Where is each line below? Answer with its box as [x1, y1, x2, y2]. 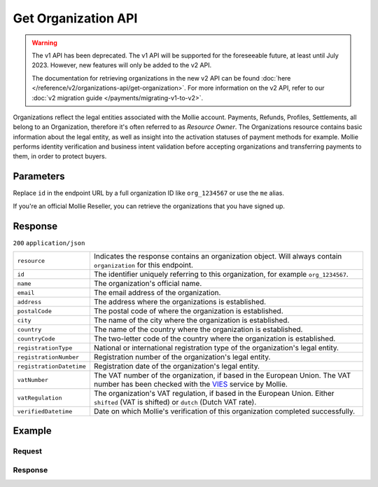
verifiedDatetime [17, 407, 73, 415]
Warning [31, 39, 57, 47]
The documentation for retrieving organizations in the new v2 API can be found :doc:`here [31, 74, 291, 82]
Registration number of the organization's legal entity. [93, 352, 271, 362]
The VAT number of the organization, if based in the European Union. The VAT [93, 371, 351, 380]
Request [13, 446, 42, 456]
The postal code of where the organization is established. [93, 306, 283, 316]
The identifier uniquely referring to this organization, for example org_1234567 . [93, 270, 349, 280]
